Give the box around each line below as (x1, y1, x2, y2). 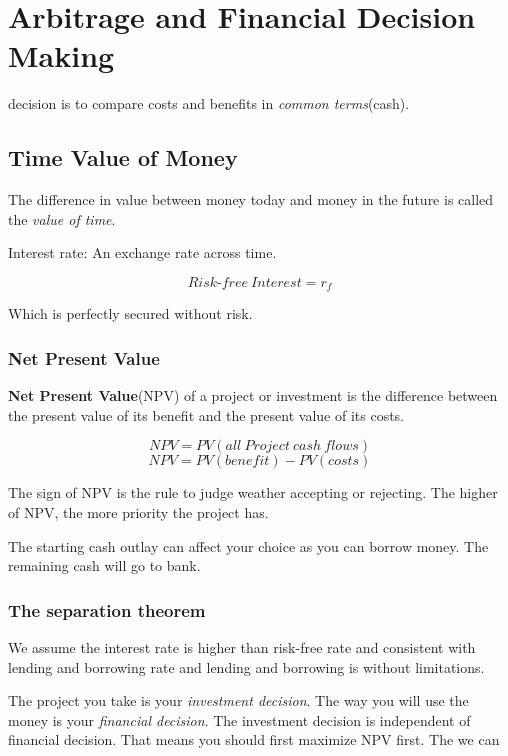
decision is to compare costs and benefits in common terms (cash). (8, 93, 410, 114)
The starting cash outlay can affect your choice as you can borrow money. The (8, 535, 489, 556)
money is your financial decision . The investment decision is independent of (8, 709, 471, 730)
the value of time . (8, 208, 116, 229)
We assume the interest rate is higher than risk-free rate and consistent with (8, 636, 476, 657)
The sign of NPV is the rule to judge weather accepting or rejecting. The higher (8, 482, 498, 503)
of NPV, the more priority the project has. (8, 501, 269, 522)
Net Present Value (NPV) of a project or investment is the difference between (8, 385, 498, 406)
